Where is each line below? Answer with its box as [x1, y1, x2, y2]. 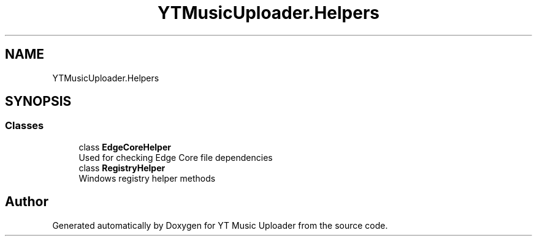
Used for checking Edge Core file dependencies [78, 152, 273, 163]
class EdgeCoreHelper [78, 141, 171, 152]
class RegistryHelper [78, 162, 166, 173]
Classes [5, 119, 44, 132]
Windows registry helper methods [78, 172, 216, 184]
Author [5, 194, 48, 210]
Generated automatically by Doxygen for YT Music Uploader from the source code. [52, 220, 388, 231]
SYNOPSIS [5, 94, 72, 109]
